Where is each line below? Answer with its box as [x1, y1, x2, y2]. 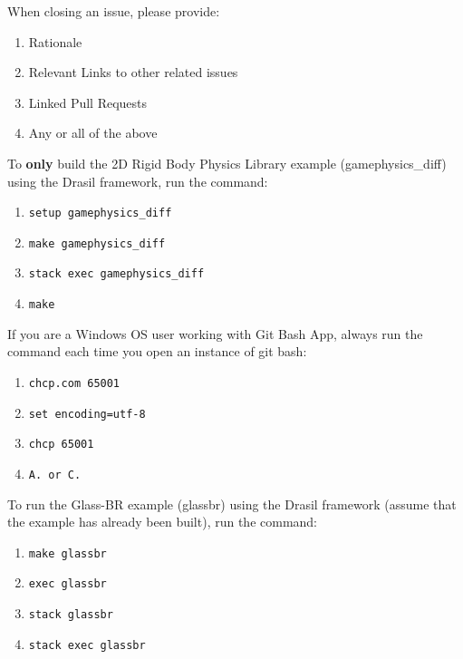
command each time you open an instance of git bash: [7, 342, 307, 361]
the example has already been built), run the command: [7, 512, 318, 531]
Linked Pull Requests [28, 92, 148, 111]
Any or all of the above [28, 123, 158, 142]
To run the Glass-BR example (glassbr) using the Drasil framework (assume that [7, 494, 457, 513]
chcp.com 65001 [28, 376, 121, 390]
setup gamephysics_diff [28, 207, 172, 220]
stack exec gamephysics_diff [28, 267, 205, 281]
